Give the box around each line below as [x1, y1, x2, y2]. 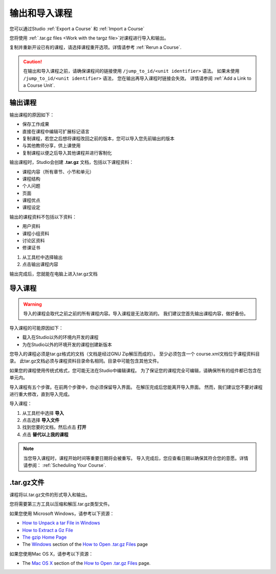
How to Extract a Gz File [22, 527, 74, 533]
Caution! [23, 58, 42, 65]
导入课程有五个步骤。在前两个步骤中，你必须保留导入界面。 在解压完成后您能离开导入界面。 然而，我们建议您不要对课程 [9, 384, 263, 390]
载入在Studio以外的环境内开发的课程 [22, 334, 99, 341]
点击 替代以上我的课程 [22, 431, 68, 437]
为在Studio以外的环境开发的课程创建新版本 [22, 341, 112, 348]
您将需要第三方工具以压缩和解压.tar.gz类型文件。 [9, 501, 112, 507]
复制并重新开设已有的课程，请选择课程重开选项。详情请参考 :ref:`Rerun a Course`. [9, 44, 181, 51]
